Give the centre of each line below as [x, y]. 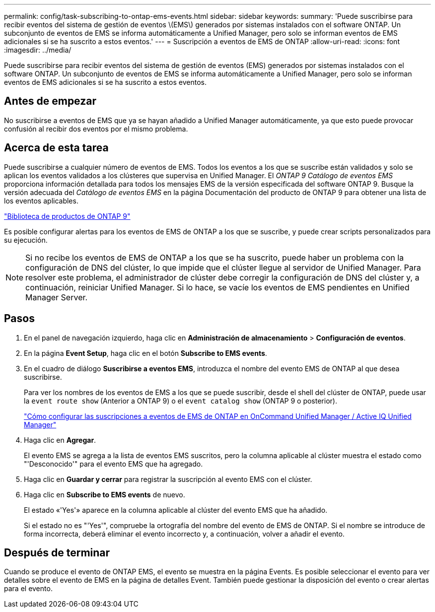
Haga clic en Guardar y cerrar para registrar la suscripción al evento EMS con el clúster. [168, 479]
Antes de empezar [50, 101]
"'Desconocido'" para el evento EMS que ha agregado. [113, 464]
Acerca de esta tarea [56, 148]
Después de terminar [57, 552]
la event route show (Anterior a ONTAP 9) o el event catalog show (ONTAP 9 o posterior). [181, 401]
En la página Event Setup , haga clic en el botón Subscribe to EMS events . [145, 353]
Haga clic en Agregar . [60, 440]
